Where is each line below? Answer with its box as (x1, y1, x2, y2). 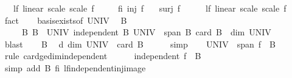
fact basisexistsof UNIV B (4, 13, 127, 26)
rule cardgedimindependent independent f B (4, 49, 201, 62)
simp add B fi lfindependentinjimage (4, 61, 146, 74)
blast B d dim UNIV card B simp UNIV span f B (4, 37, 276, 50)
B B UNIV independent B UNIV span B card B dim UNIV (21, 26, 271, 38)
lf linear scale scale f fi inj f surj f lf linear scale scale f (13, 2, 287, 14)
